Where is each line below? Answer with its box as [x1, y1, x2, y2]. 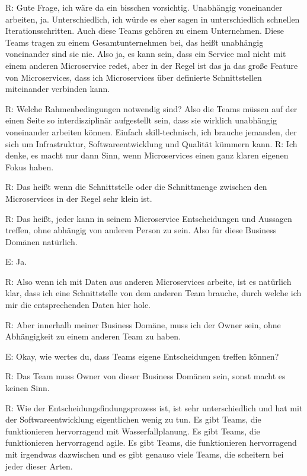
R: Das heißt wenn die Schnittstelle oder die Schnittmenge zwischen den [5, 180, 267, 193]
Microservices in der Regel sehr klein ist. [5, 192, 152, 204]
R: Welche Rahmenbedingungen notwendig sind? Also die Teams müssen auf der [5, 102, 298, 115]
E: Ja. [5, 255, 27, 268]
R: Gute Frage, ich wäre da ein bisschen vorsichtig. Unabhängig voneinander [5, 1, 283, 13]
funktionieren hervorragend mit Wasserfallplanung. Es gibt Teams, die [5, 424, 260, 437]
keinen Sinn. [5, 382, 50, 394]
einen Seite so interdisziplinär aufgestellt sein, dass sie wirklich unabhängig [5, 114, 277, 126]
